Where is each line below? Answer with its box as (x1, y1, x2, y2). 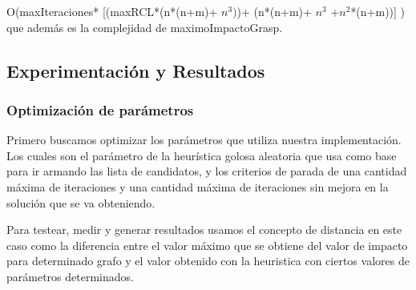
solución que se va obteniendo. (6, 194, 155, 211)
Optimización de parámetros (6, 99, 194, 119)
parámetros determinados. (6, 268, 134, 284)
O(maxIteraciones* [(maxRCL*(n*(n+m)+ (6, 3, 218, 19)
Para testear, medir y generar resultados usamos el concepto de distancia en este (6, 221, 402, 238)
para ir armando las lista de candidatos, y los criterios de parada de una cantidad (6, 163, 407, 179)
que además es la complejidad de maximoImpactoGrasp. (6, 18, 283, 35)
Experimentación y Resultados (6, 58, 265, 83)
